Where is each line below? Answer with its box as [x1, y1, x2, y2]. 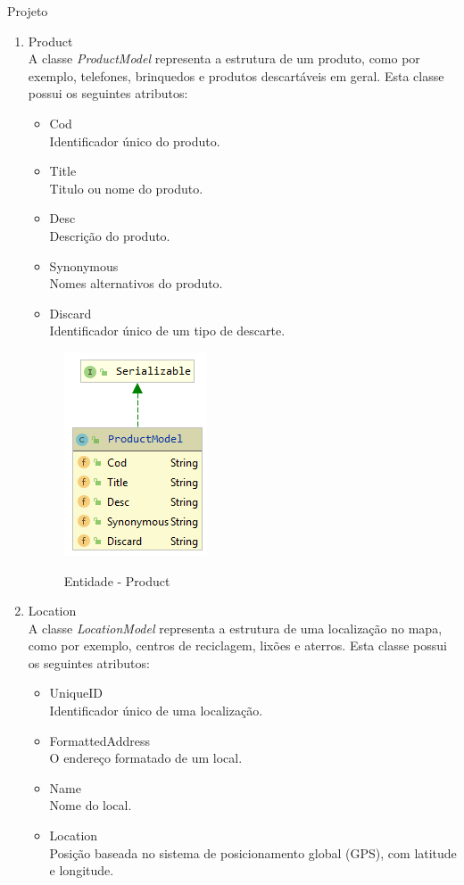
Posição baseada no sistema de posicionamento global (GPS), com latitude [49, 843, 457, 862]
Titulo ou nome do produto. [49, 178, 203, 197]
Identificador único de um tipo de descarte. [49, 321, 286, 340]
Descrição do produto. [49, 226, 170, 244]
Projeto [7, 2, 48, 20]
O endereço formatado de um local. [49, 749, 243, 767]
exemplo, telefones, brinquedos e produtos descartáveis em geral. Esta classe [28, 66, 444, 85]
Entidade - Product [63, 571, 170, 590]
